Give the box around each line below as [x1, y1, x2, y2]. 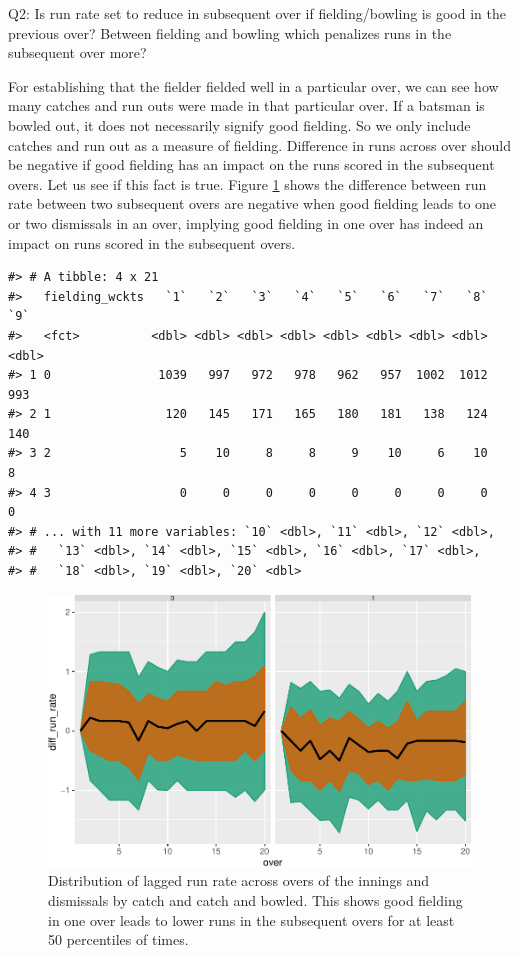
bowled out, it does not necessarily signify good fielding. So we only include [8, 114, 471, 135]
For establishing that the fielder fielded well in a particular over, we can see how [8, 75, 499, 96]
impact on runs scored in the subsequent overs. [8, 232, 296, 253]
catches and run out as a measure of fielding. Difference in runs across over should [8, 134, 511, 155]
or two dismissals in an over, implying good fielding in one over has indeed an [8, 212, 484, 233]
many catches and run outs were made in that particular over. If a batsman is [8, 95, 485, 116]
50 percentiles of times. [48, 929, 189, 950]
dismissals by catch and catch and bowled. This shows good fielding [48, 889, 463, 910]
